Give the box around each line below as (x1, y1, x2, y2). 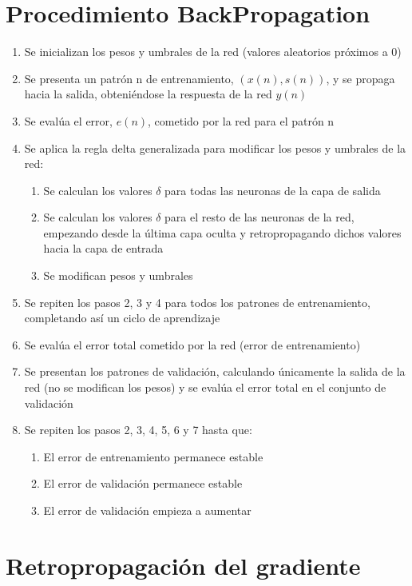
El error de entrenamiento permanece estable (43, 448, 263, 464)
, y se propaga (326, 70, 395, 86)
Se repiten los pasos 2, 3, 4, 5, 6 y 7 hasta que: (24, 421, 252, 438)
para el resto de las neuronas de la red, (164, 209, 355, 225)
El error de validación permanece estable (43, 475, 243, 492)
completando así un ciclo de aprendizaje (24, 309, 220, 326)
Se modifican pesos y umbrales (43, 267, 193, 284)
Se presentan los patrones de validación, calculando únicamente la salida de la (24, 363, 406, 380)
